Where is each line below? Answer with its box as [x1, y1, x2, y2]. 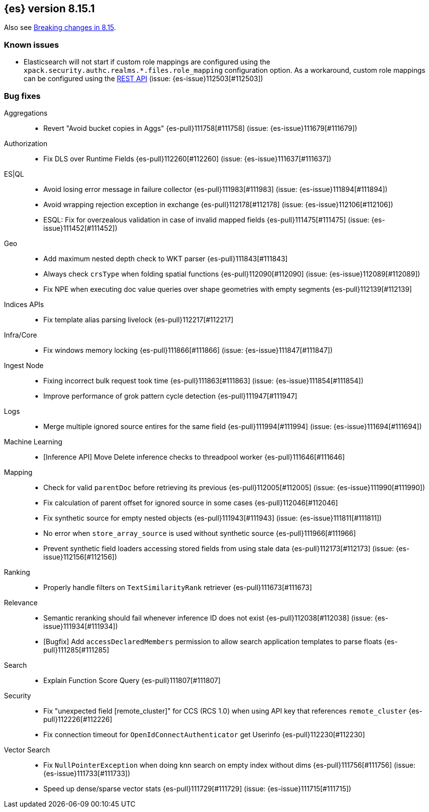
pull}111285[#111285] [43, 645, 109, 654]
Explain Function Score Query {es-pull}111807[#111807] [43, 676, 221, 685]
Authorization [4, 139, 48, 148]
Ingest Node [4, 361, 44, 370]
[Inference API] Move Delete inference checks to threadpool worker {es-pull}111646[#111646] [43, 452, 345, 461]
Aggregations [4, 108, 48, 117]
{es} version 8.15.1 [4, 2, 95, 15]
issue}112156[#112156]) [43, 552, 117, 561]
